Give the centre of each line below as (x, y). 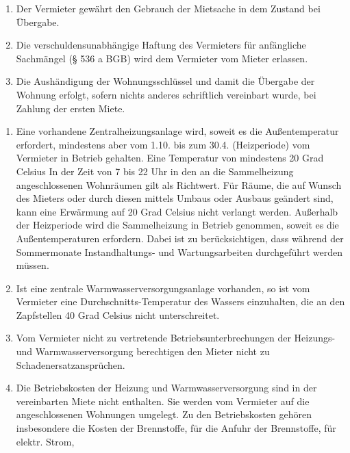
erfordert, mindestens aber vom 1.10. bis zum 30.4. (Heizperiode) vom (163, 144)
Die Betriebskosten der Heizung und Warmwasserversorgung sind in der (166, 388)
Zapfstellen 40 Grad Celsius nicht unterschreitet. (118, 314)
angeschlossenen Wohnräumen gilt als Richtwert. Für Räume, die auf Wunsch (179, 184)
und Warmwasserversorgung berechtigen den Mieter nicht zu (143, 351)
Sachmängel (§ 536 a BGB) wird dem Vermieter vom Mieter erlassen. (162, 58)
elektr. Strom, (45, 441)
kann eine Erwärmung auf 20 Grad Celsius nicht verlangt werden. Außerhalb (177, 211)
